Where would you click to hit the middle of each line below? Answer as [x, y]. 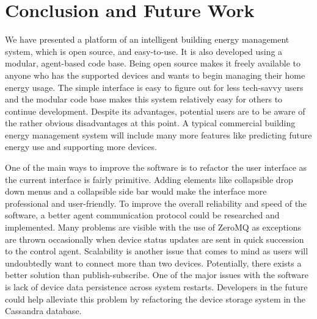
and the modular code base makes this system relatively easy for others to [144, 99]
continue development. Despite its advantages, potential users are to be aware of [155, 111]
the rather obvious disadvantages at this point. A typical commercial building [150, 123]
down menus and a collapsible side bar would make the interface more [136, 191]
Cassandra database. [43, 311]
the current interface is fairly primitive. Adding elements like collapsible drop [149, 179]
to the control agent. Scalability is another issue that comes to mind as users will [157, 251]
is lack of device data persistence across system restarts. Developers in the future [156, 287]
